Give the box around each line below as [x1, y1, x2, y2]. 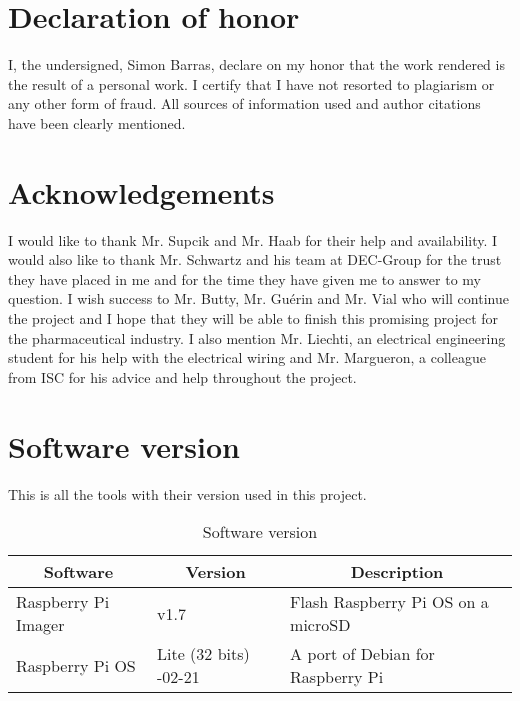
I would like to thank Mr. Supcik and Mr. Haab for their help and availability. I [8, 229, 498, 250]
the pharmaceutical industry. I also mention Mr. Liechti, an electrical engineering [8, 327, 506, 348]
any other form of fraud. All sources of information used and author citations [8, 93, 481, 114]
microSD [290, 613, 351, 637]
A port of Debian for [290, 642, 435, 666]
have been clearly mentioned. [8, 112, 186, 133]
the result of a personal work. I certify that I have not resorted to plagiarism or [8, 73, 495, 94]
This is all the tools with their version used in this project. [8, 483, 367, 504]
